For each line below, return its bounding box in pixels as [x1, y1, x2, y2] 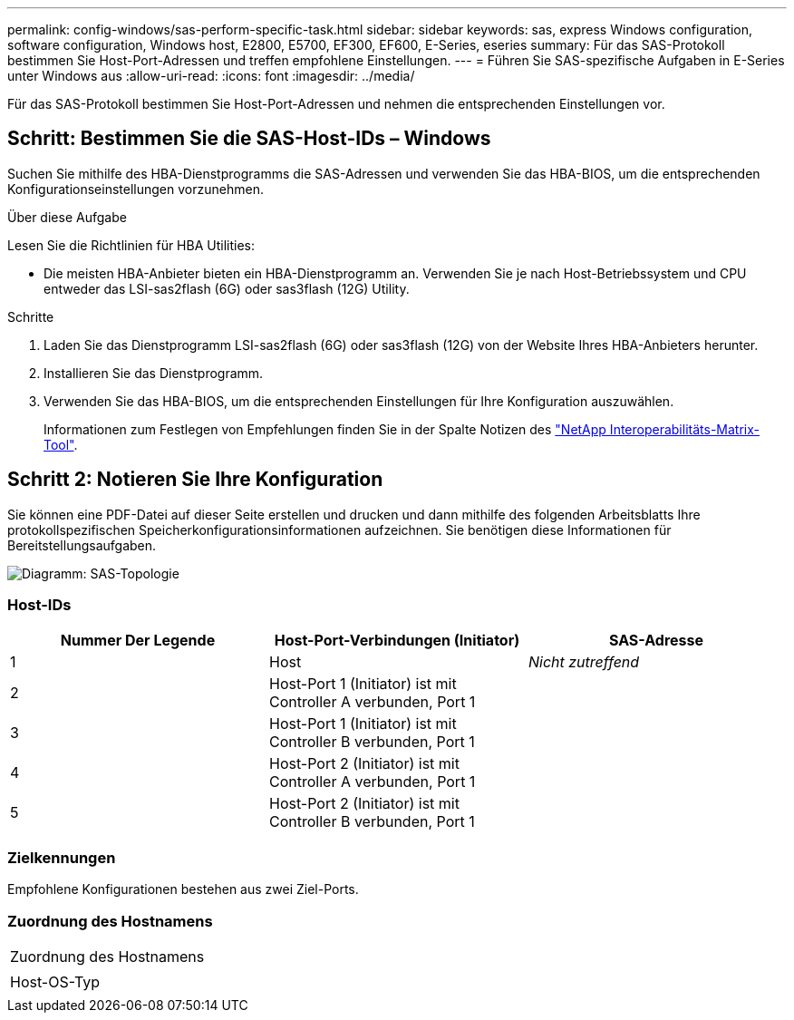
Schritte [7, 308, 54, 325]
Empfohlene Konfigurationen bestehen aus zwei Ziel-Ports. [7, 881, 359, 898]
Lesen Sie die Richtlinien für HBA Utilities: [7, 237, 255, 253]
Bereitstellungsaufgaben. [7, 537, 157, 553]
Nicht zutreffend [528, 653, 640, 672]
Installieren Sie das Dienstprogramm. [44, 364, 264, 381]
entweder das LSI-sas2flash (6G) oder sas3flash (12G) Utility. [44, 280, 410, 296]
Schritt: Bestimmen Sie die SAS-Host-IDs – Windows [7, 127, 491, 151]
